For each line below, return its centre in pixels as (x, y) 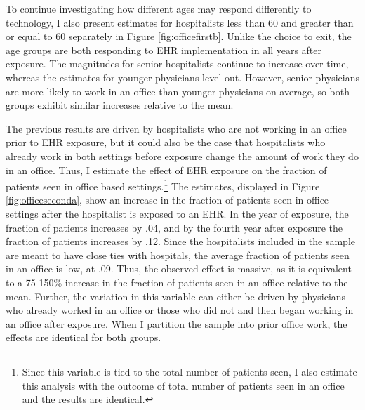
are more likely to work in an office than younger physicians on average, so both (178, 91)
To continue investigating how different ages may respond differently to (159, 8)
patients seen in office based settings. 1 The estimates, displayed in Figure (163, 185)
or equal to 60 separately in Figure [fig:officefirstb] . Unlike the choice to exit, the (179, 36)
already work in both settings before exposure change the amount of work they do (182, 156)
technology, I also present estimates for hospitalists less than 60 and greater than (180, 22)
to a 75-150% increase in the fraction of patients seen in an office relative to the (177, 282)
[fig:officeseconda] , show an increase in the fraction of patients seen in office (167, 200)
